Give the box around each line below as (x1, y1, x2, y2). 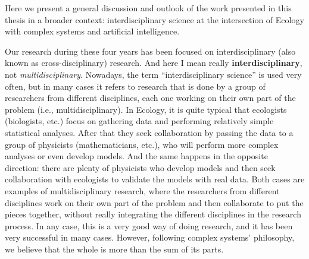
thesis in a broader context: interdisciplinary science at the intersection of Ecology (5, 13, 304, 26)
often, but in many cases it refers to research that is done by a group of (5, 80, 266, 92)
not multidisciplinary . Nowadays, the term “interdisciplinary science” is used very (5, 68, 302, 80)
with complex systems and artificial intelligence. (5, 25, 180, 37)
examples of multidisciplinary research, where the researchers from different (5, 184, 280, 197)
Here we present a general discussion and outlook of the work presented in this (5, 2, 292, 14)
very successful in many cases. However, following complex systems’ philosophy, (5, 231, 295, 244)
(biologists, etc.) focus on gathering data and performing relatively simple (5, 115, 274, 127)
